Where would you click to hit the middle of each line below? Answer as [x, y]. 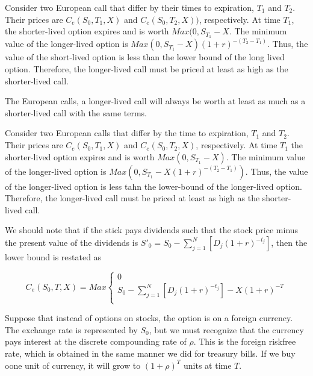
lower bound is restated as [53, 257]
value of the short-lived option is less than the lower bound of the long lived [145, 57]
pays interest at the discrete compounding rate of [96, 341]
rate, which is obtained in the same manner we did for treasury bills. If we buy [150, 353]
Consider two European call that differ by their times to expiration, [129, 7]
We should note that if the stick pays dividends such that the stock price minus [152, 230]
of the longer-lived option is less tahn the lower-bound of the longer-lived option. [153, 186]
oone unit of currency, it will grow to [73, 365]
